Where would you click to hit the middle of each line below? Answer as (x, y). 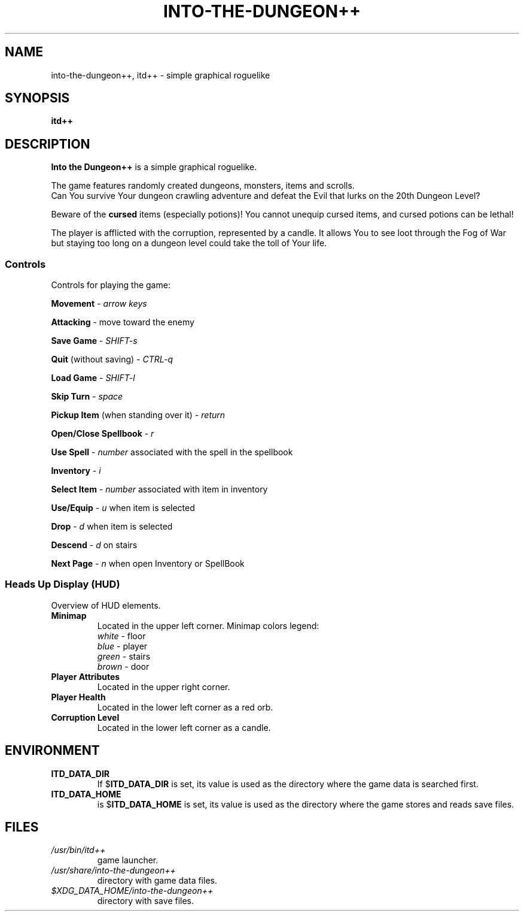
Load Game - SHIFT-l (93, 378)
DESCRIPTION (48, 144)
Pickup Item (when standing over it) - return (138, 415)
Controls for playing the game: (111, 285)
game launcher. (128, 860)
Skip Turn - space (87, 397)
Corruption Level (85, 717)
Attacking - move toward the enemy (123, 322)
